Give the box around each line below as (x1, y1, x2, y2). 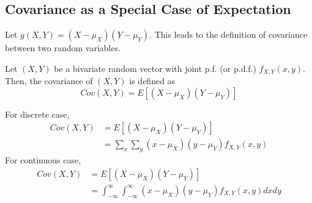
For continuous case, (5, 154, 81, 166)
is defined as (129, 74, 176, 87)
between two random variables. (5, 41, 121, 54)
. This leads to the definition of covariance (149, 28, 308, 41)
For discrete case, (5, 107, 70, 120)
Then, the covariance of (5, 74, 93, 87)
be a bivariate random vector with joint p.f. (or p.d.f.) (54, 62, 256, 74)
